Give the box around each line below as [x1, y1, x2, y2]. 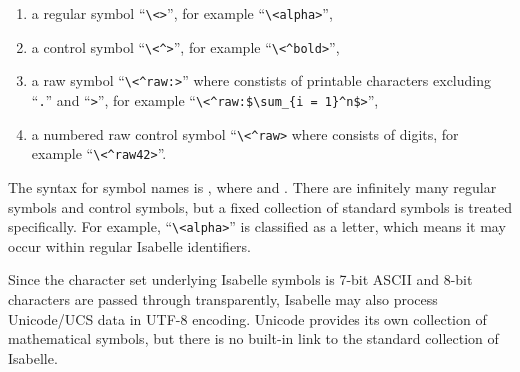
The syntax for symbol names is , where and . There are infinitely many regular [8, 176, 497, 197]
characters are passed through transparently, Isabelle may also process [8, 288, 438, 309]
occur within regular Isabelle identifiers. [8, 235, 251, 256]
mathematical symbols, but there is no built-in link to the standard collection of [8, 328, 499, 349]
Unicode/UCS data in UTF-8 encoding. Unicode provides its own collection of [8, 308, 487, 329]
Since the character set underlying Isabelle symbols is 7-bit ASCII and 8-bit [8, 269, 473, 290]
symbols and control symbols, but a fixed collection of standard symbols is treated [8, 196, 512, 217]
